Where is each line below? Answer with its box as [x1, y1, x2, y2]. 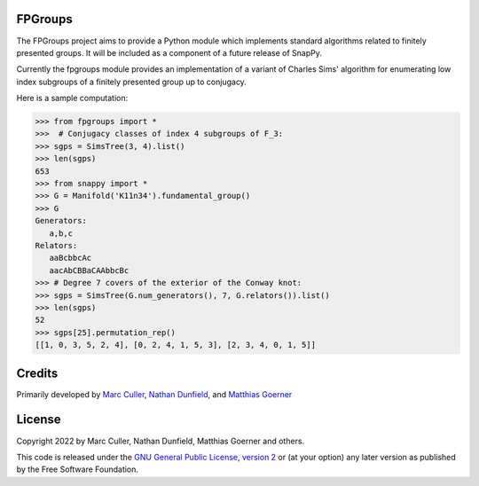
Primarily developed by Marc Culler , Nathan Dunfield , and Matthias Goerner [16, 388, 293, 399]
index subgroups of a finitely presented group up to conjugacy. [16, 76, 247, 87]
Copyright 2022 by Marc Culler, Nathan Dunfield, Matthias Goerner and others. [16, 435, 305, 446]
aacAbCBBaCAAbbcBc [49, 265, 130, 275]
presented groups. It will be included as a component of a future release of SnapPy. [16, 47, 323, 58]
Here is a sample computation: [16, 93, 129, 104]
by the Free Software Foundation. [16, 464, 139, 474]
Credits [16, 365, 59, 380]
